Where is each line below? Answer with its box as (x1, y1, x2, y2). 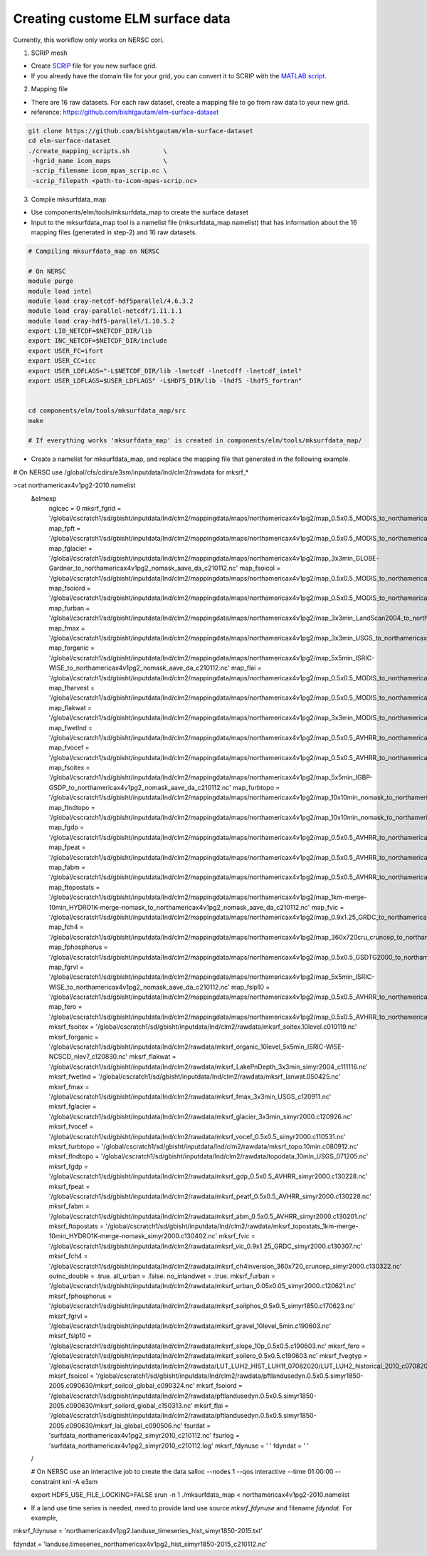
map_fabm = (48, 863, 85, 871)
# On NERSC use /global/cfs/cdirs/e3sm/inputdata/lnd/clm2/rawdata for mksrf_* (13, 467, 249, 477)
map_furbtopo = (232, 783, 280, 792)
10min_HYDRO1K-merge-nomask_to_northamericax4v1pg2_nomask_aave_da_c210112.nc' (48, 903, 310, 911)
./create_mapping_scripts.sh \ (28, 147, 167, 155)
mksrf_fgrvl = (48, 1312, 88, 1320)
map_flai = (231, 663, 262, 673)
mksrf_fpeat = (48, 1182, 90, 1191)
